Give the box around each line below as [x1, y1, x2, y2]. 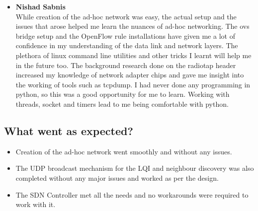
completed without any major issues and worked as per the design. [15, 172, 219, 183]
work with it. [15, 199, 56, 210]
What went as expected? [4, 123, 133, 138]
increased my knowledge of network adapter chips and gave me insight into [15, 70, 244, 80]
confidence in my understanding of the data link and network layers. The [15, 40, 238, 51]
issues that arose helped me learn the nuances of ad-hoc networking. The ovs [15, 21, 250, 31]
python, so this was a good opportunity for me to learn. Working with [15, 89, 230, 99]
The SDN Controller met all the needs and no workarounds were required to [15, 189, 249, 200]
